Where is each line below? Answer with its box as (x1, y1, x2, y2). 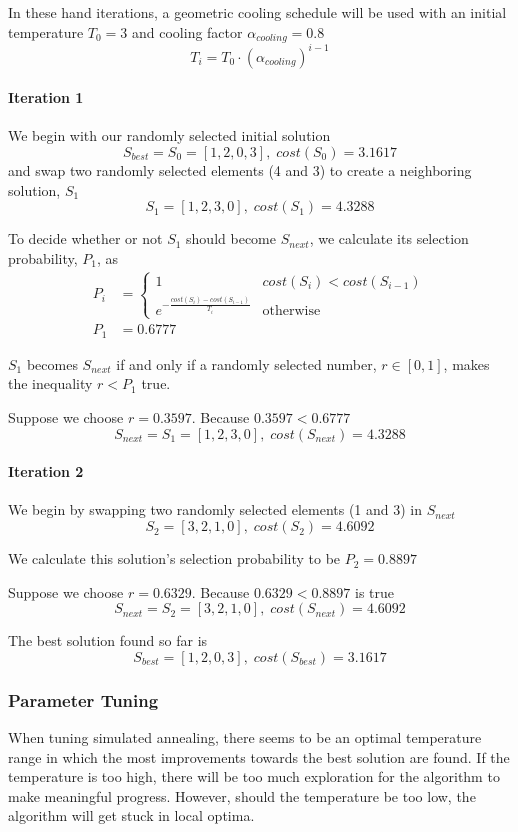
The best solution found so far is (8, 630, 208, 651)
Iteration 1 (8, 87, 84, 108)
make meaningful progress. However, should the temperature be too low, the (8, 785, 476, 806)
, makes (443, 353, 490, 374)
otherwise (262, 304, 321, 319)
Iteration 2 (8, 461, 84, 482)
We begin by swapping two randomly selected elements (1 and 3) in (8, 499, 423, 520)
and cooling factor (132, 21, 243, 42)
